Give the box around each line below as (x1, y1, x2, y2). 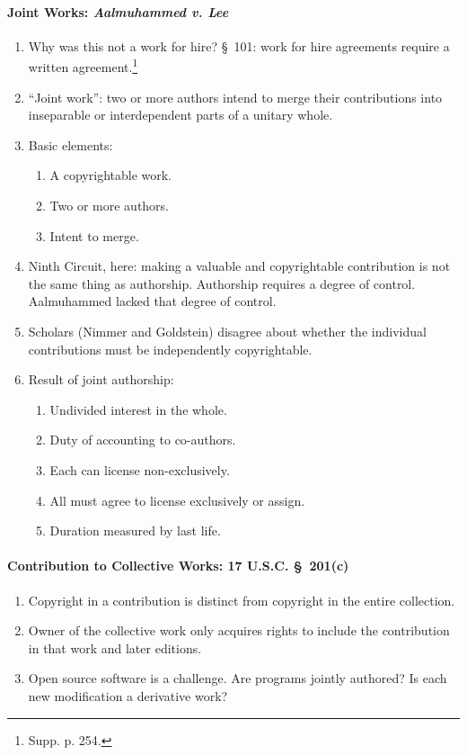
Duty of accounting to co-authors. (49, 430, 236, 449)
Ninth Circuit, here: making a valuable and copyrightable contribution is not (28, 256, 451, 275)
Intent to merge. (49, 226, 139, 245)
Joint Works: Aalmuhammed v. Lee (7, 2, 229, 21)
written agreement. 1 (28, 55, 138, 76)
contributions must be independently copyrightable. (28, 339, 313, 358)
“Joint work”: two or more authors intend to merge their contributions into (28, 87, 443, 106)
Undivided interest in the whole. (49, 400, 227, 418)
